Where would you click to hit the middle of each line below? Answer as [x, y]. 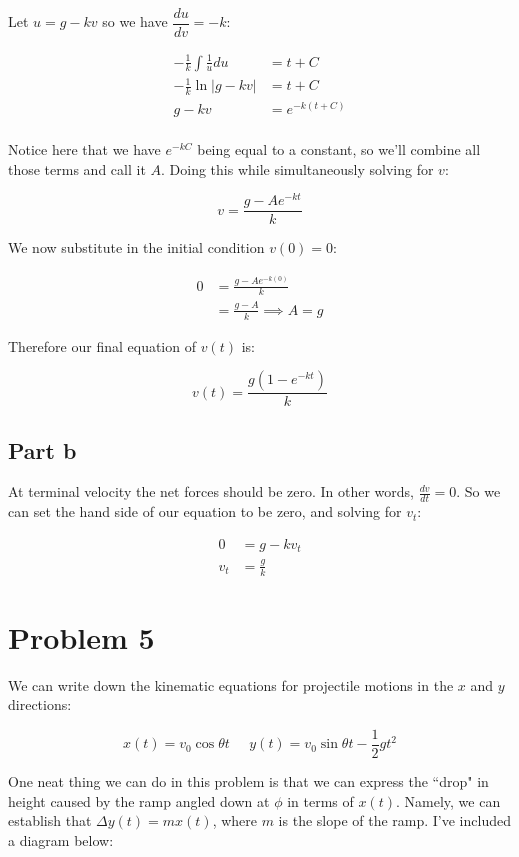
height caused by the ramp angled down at [139, 800]
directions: [40, 704]
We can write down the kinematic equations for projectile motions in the [231, 684]
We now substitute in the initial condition [136, 247]
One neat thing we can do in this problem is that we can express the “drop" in [248, 780]
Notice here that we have [84, 149]
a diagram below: [61, 839]
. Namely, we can [448, 800]
